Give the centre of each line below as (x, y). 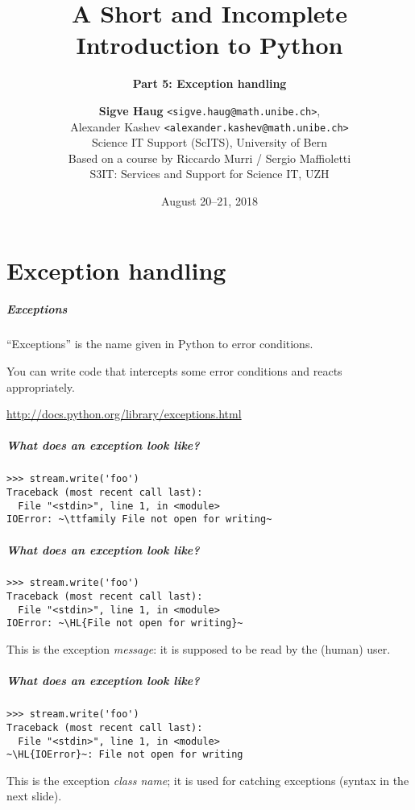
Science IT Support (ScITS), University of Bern (210, 142)
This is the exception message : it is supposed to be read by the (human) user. (199, 649)
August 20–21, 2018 (210, 201)
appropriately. (41, 386)
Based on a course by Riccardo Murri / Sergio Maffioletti (210, 158)
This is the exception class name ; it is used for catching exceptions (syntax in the (208, 780)
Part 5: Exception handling (210, 83)
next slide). (34, 796)
